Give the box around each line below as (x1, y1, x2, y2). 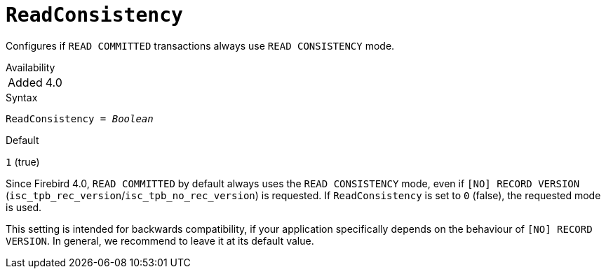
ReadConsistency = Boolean (6, 113, 154, 124)
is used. (6, 201, 42, 213)
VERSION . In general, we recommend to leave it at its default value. (6, 234, 314, 247)
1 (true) (6, 155, 40, 168)
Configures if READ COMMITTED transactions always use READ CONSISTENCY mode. (6, 39, 395, 52)
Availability (6, 61, 55, 73)
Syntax (6, 91, 38, 103)
